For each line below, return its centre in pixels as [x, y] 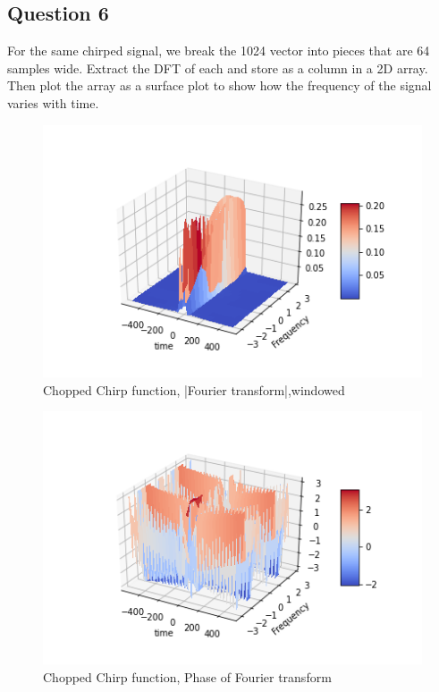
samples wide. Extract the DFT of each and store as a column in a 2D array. [218, 68]
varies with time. [53, 102]
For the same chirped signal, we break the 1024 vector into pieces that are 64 [219, 51]
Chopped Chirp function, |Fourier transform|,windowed [194, 389]
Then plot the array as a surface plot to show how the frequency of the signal [219, 85]
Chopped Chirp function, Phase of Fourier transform [187, 676]
